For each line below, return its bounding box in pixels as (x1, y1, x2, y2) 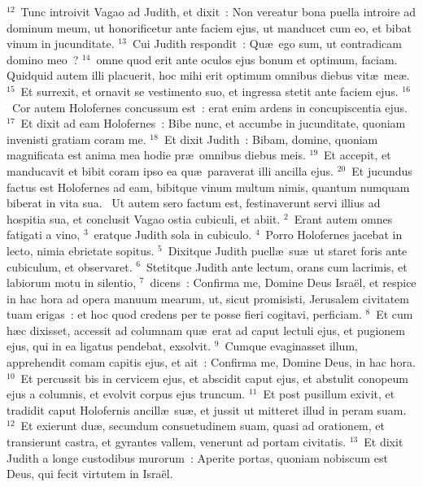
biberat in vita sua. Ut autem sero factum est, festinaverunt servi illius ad (7, 194, 381, 211)
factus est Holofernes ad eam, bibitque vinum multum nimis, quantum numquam (7, 178, 410, 195)
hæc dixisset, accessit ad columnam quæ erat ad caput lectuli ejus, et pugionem (7, 321, 405, 338)
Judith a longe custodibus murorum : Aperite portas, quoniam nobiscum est (7, 449, 388, 466)
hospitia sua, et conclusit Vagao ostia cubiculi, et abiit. (7, 210, 281, 227)
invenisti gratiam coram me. (7, 130, 146, 147)
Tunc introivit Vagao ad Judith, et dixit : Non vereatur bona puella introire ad (20, 3, 416, 20)
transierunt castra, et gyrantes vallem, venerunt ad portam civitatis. (7, 433, 347, 450)
